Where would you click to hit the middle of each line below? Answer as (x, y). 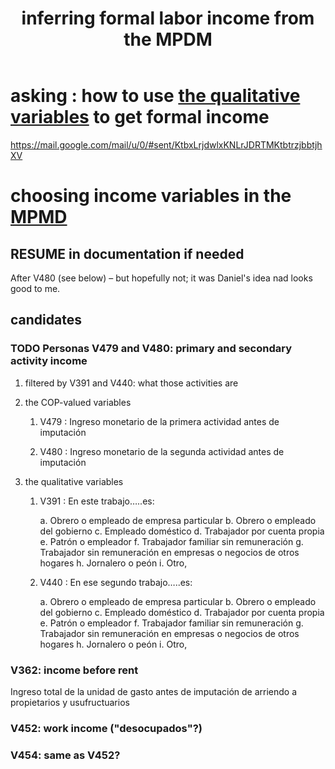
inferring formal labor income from (168, 18)
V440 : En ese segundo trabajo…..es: (116, 582)
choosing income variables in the (151, 196)
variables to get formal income (140, 117)
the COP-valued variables (78, 402)
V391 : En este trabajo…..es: (97, 501)
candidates (46, 320)
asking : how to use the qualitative (155, 96)
